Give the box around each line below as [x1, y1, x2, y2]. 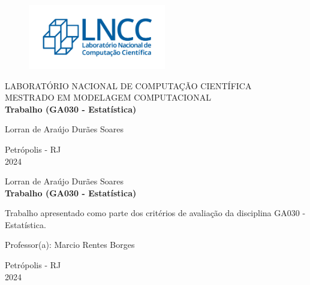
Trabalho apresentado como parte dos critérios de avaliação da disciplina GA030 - [5, 207, 306, 219]
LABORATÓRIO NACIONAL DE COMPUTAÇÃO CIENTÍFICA [5, 79, 252, 92]
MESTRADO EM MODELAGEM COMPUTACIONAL [5, 91, 211, 104]
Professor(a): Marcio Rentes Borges [5, 238, 135, 251]
